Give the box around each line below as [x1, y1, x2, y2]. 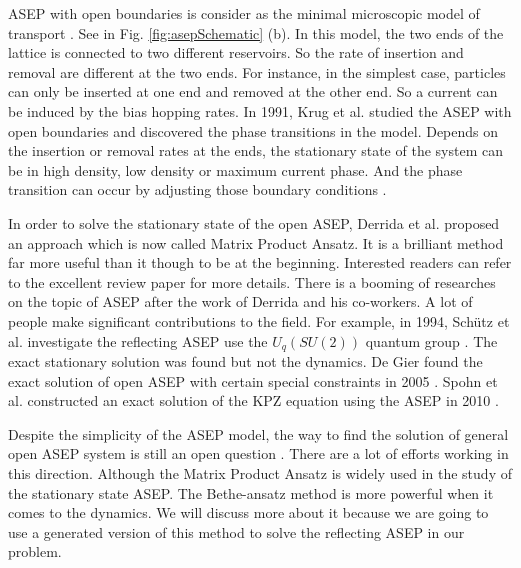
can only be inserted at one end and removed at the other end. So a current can [8, 81, 498, 102]
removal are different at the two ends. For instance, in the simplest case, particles [8, 61, 506, 82]
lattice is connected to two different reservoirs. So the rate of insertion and [8, 42, 464, 63]
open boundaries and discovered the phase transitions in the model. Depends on [8, 120, 499, 141]
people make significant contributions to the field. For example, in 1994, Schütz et [8, 310, 510, 331]
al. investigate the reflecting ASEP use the [8, 330, 268, 351]
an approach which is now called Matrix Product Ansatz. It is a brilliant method [8, 232, 504, 253]
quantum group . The [365, 330, 498, 351]
